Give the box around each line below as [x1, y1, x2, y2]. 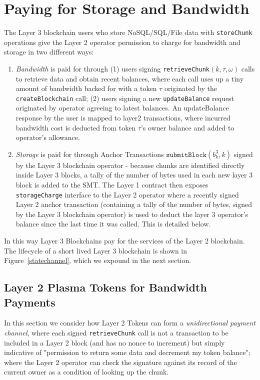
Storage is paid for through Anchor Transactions [15, 148, 164, 159]
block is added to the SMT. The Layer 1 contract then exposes [15, 179, 208, 190]
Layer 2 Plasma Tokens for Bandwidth [4, 279, 207, 295]
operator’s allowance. [15, 132, 80, 142]
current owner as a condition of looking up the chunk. [4, 366, 169, 377]
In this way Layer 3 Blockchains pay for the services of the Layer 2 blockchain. [4, 235, 245, 246]
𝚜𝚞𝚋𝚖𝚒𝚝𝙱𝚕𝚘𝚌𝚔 [166, 151, 207, 158]
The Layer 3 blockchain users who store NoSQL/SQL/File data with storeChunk [4, 27, 252, 37]
